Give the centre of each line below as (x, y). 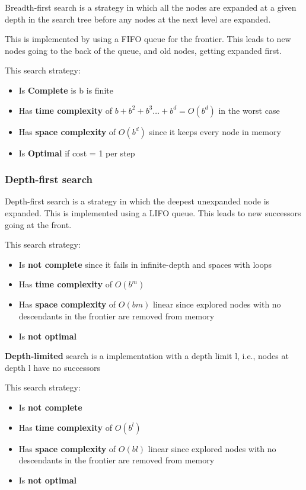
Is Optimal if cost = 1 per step (77, 153)
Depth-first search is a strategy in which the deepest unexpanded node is (137, 201)
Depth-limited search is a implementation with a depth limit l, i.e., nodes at (147, 356)
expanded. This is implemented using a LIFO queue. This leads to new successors (153, 212)
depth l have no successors (52, 367)
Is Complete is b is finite (66, 90)
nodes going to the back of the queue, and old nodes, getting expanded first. (143, 50)
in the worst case (249, 110)
